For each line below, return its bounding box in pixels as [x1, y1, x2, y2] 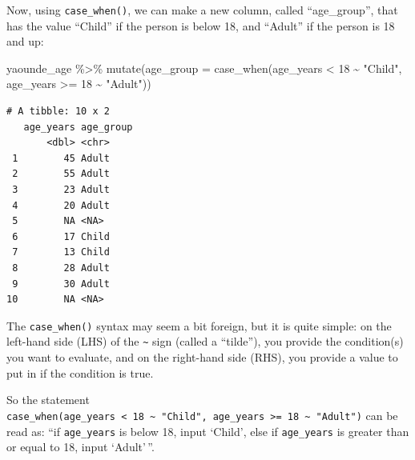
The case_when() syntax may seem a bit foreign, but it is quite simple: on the [6, 317, 392, 334]
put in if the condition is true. [6, 364, 154, 381]
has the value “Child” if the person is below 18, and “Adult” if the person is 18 [6, 17, 395, 34]
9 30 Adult [12, 278, 110, 290]
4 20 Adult [12, 199, 110, 211]
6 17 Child [12, 230, 110, 242]
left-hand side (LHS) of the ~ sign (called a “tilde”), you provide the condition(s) [6, 333, 404, 350]
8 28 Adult [12, 262, 110, 274]
